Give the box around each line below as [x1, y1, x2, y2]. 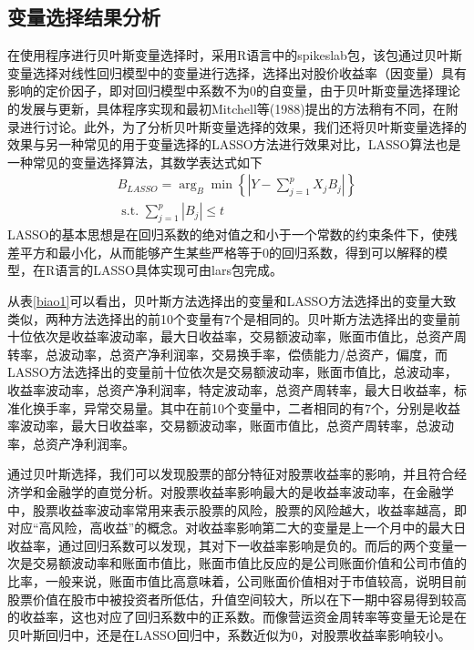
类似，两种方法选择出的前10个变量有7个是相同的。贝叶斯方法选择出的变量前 [7, 309, 460, 328]
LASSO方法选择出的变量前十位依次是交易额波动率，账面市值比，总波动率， [7, 362, 458, 381]
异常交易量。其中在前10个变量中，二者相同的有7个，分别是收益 [83, 398, 460, 417]
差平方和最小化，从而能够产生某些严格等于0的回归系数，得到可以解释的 [7, 242, 435, 261]
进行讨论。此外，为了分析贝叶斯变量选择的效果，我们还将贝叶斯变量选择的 [19, 117, 467, 136]
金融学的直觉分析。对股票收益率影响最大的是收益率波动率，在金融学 [45, 482, 454, 501]
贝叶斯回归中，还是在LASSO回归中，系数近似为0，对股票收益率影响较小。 [7, 625, 451, 644]
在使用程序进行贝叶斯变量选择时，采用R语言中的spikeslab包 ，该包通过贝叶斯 [7, 46, 462, 65]
